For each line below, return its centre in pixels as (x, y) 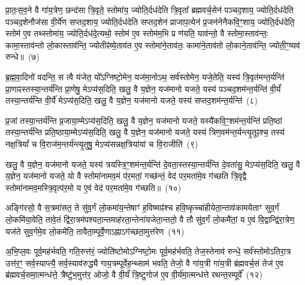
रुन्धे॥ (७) (22, 57)
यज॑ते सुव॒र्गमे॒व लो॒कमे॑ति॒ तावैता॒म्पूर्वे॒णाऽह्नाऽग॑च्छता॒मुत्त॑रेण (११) (95, 231)
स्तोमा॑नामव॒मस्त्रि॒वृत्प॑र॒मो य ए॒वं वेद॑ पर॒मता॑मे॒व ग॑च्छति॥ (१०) (93, 187)
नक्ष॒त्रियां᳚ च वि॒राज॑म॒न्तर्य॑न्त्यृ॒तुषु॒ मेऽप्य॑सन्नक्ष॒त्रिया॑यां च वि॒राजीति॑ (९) (102, 143)
